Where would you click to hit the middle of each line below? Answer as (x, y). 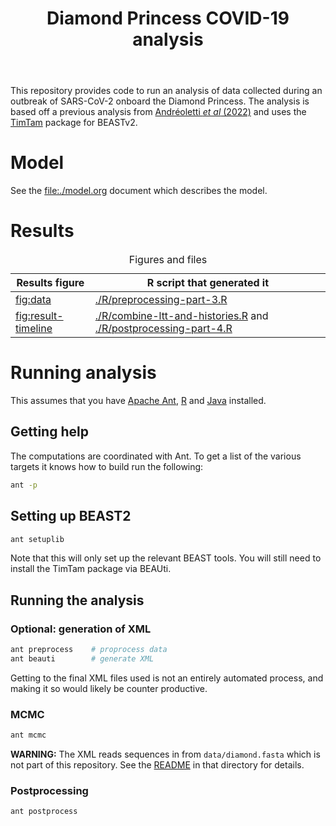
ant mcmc (28, 735)
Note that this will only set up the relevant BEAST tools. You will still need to (166, 558)
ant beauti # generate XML (82, 658)
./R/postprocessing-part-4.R (163, 329)
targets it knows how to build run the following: (107, 466)
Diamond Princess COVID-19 (168, 18)
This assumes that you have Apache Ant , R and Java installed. (138, 400)
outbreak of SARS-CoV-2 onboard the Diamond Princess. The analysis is (160, 101)
